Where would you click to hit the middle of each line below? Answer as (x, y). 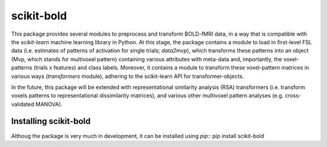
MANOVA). (49, 104)
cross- (293, 96)
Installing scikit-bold (51, 121)
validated (23, 104)
